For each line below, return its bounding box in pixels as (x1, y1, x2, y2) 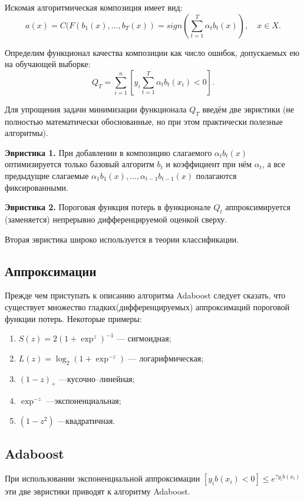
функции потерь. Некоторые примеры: (5, 312, 142, 324)
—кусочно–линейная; (58, 372, 135, 384)
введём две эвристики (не (202, 102, 295, 115)
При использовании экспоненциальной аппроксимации (5, 472, 200, 485)
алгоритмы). (5, 127, 48, 139)
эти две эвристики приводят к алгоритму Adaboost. (5, 485, 190, 497)
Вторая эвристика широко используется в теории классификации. (5, 233, 239, 245)
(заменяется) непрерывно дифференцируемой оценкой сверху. (5, 213, 227, 225)
